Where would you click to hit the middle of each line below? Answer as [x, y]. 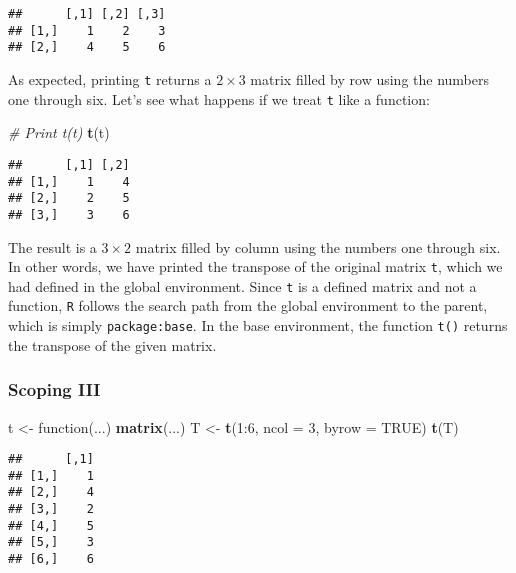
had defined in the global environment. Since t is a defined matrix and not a [242, 285]
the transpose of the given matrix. [112, 344]
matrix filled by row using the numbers [370, 78]
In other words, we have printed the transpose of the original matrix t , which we [255, 266]
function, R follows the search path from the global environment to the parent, [248, 305]
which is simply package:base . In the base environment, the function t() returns [258, 325]
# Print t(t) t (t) [59, 132]
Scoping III [54, 389]
